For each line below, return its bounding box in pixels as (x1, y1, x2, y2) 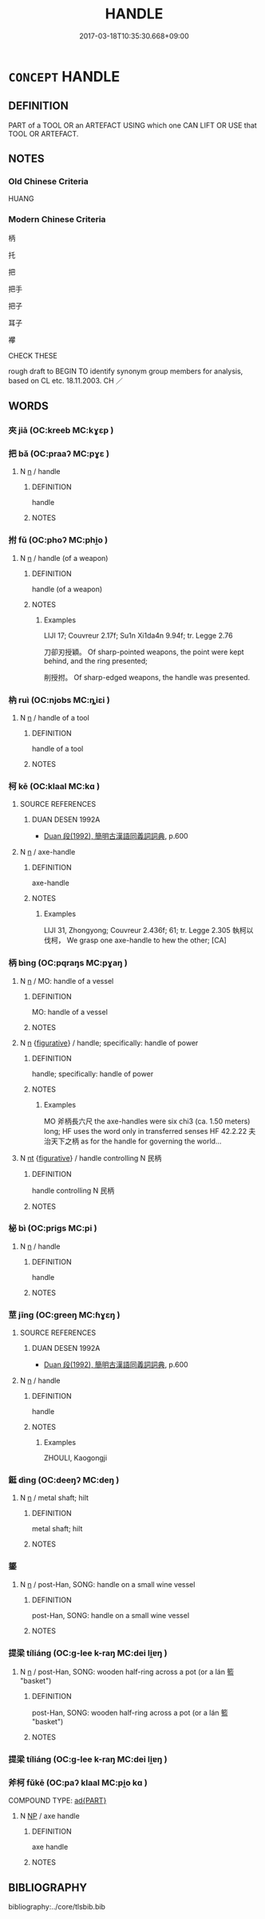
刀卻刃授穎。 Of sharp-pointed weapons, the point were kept (43, 647, 245, 657)
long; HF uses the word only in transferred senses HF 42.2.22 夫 (43, 1126, 256, 1135)
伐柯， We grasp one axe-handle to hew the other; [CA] (43, 935, 227, 946)
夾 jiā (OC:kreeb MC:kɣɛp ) (8, 424, 114, 436)
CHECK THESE (8, 350, 57, 360)
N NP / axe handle (19, 1811, 80, 1821)
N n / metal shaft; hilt (19, 1493, 89, 1502)
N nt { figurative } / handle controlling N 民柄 (19, 1153, 162, 1163)
